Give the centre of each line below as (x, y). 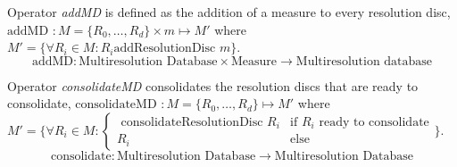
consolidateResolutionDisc (192, 122)
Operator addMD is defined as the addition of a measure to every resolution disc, (229, 12)
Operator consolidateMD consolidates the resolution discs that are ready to (213, 85)
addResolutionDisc (165, 49)
